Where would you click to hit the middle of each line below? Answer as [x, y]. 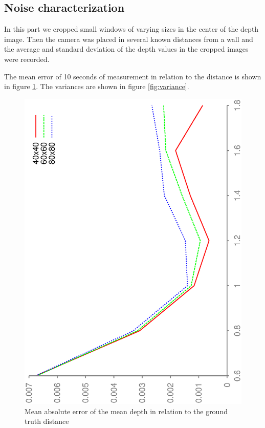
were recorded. [27, 59]
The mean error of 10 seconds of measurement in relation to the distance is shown [133, 76]
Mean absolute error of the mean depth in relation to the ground [126, 411]
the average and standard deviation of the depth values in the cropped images [126, 49]
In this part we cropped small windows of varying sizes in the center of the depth [131, 29]
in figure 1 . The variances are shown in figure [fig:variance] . [97, 86]
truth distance [47, 421]
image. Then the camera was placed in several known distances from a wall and [129, 39]
